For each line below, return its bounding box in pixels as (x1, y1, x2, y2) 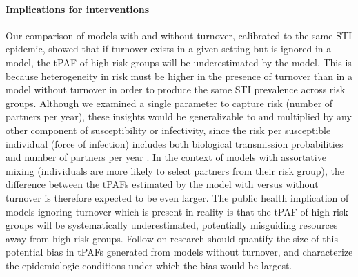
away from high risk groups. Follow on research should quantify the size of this (6, 231, 338, 245)
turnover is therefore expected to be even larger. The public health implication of (6, 190, 349, 204)
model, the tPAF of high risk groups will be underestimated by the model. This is (6, 55, 352, 69)
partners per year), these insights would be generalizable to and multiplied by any (6, 109, 352, 124)
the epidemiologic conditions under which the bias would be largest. (6, 258, 292, 272)
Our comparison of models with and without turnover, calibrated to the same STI (6, 28, 352, 42)
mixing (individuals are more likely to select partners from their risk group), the (6, 163, 345, 178)
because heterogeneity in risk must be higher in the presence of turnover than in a (6, 68, 352, 83)
